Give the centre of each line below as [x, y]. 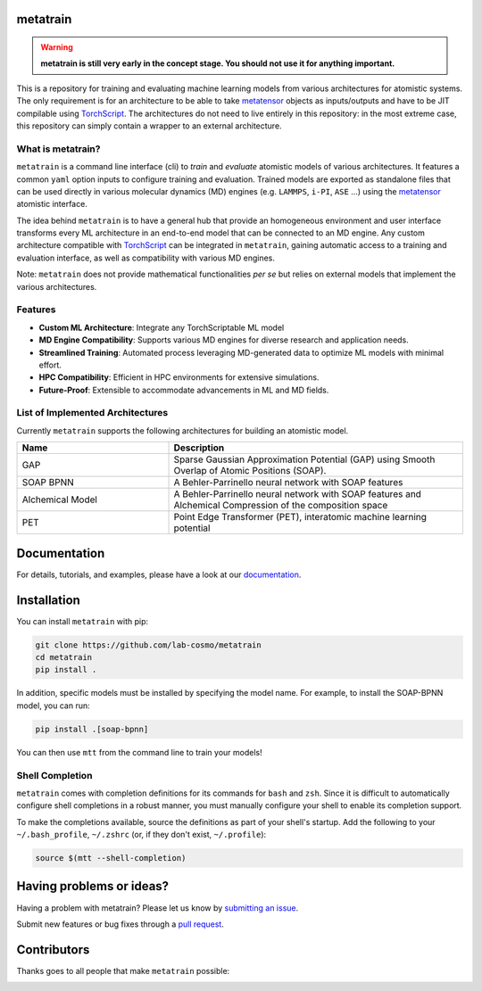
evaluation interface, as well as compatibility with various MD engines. [146, 258]
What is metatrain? [58, 149]
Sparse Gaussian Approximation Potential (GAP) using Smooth [304, 459]
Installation [48, 600]
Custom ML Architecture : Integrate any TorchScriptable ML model [162, 327]
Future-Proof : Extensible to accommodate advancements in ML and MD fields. [184, 390]
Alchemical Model [60, 500]
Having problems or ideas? [93, 886]
